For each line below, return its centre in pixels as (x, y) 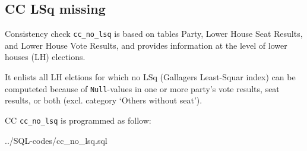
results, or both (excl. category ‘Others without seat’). (104, 100)
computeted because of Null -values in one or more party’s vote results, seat (142, 88)
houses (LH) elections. (45, 57)
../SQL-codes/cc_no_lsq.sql (56, 140)
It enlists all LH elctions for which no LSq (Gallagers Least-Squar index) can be (150, 77)
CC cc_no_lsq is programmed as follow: (78, 120)
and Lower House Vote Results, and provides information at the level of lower (146, 45)
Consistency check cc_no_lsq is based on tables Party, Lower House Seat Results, (154, 34)
